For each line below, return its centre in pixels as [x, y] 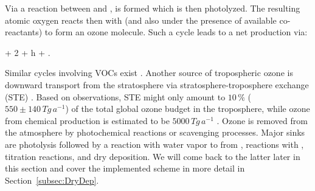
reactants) [24, 32]
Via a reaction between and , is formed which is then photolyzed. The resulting [153, 8]
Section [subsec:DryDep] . [52, 180]
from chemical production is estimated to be [87, 120]
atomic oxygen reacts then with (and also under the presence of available [141, 20]
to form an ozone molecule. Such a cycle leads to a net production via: [176, 32]
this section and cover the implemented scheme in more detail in [125, 168]
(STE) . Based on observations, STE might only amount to [115, 96]
